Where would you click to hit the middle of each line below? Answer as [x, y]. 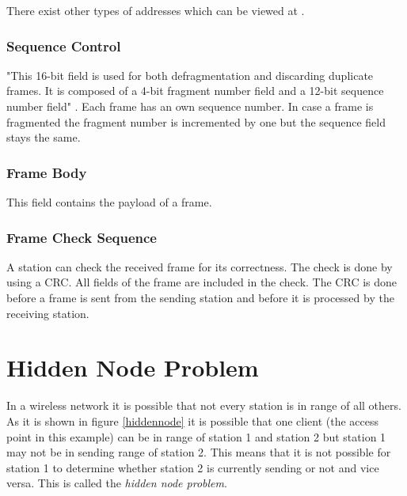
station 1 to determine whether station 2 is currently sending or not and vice [193, 467]
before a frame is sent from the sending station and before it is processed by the [200, 297]
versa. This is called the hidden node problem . [117, 483]
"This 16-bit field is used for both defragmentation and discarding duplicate [190, 75]
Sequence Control [64, 45]
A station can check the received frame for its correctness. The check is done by [200, 266]
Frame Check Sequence [82, 237]
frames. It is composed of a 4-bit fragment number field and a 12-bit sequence [195, 91]
